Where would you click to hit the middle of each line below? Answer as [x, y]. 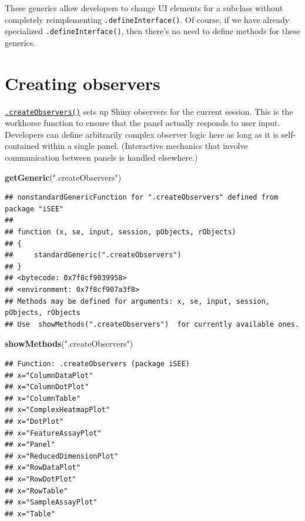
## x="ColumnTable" [43, 398]
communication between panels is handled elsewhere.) [101, 157]
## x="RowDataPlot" [43, 468]
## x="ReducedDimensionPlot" [62, 456]
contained [22, 146]
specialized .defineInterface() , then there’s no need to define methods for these [152, 31]
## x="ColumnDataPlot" [49, 375]
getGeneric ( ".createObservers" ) [63, 177]
